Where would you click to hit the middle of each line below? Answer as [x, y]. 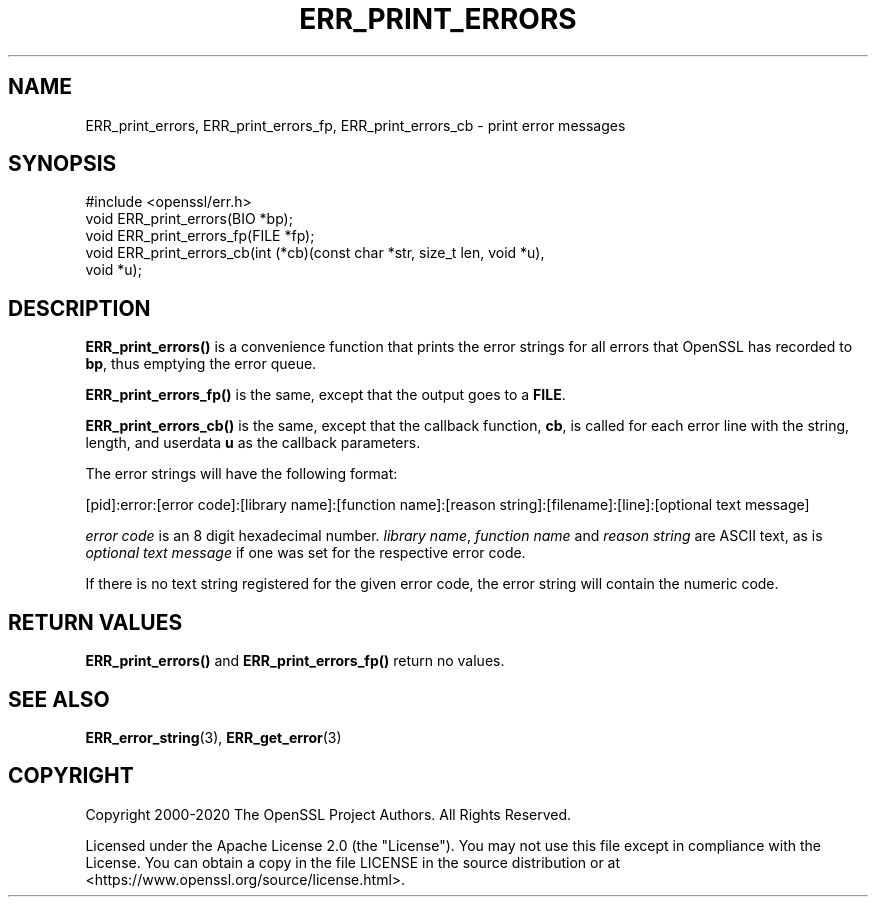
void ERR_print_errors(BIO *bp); [189, 219]
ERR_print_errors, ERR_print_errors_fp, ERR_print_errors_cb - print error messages [355, 125]
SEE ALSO [59, 699]
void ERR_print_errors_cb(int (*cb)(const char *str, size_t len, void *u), [315, 253]
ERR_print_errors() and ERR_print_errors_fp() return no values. [295, 661]
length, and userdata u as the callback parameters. [253, 443]
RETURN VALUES [95, 622]
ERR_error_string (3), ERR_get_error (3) [213, 737]
